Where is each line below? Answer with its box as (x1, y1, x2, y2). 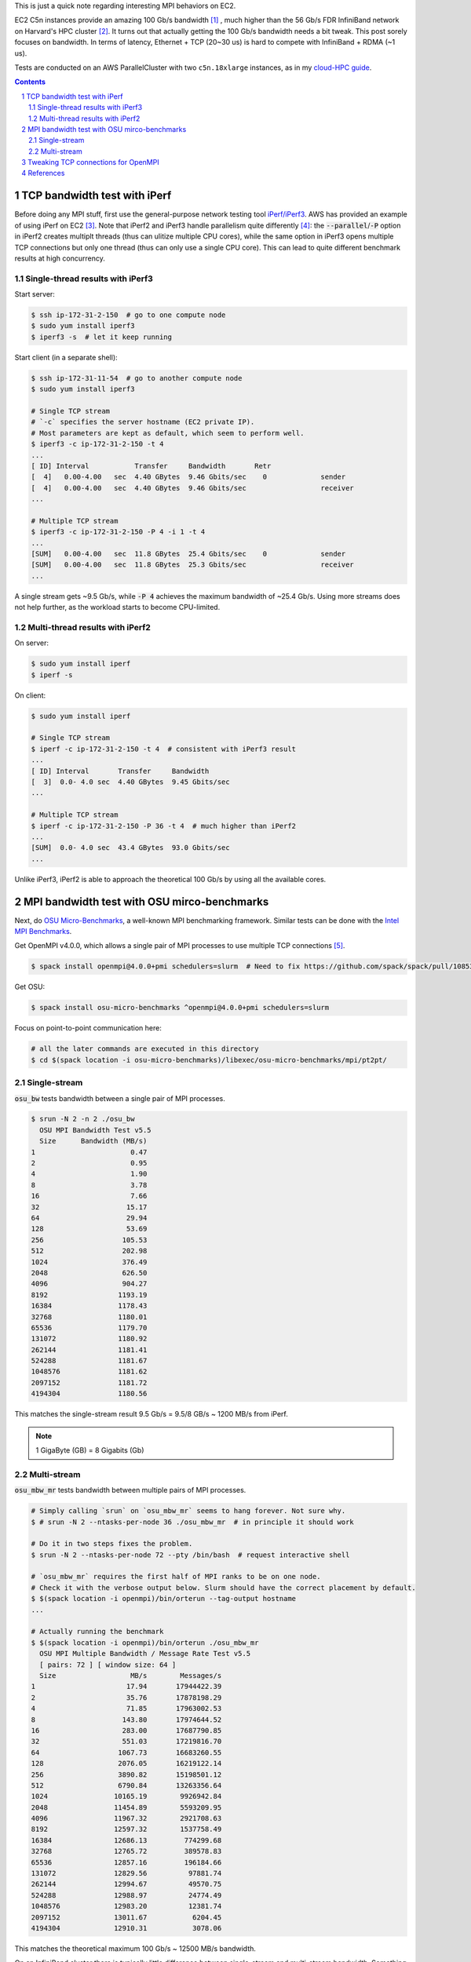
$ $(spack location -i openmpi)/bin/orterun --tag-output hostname (31, 1594, 297, 1603)
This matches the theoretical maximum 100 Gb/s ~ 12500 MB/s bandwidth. (14, 1943, 257, 1953)
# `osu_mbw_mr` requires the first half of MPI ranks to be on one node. (31, 1572, 321, 1581)
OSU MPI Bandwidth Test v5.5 (39, 1125, 152, 1134)
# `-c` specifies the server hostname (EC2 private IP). (31, 418, 255, 427)
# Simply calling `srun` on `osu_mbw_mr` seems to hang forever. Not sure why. (31, 1507, 346, 1515)
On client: (14, 691, 46, 700)
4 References (21, 169, 65, 178)
